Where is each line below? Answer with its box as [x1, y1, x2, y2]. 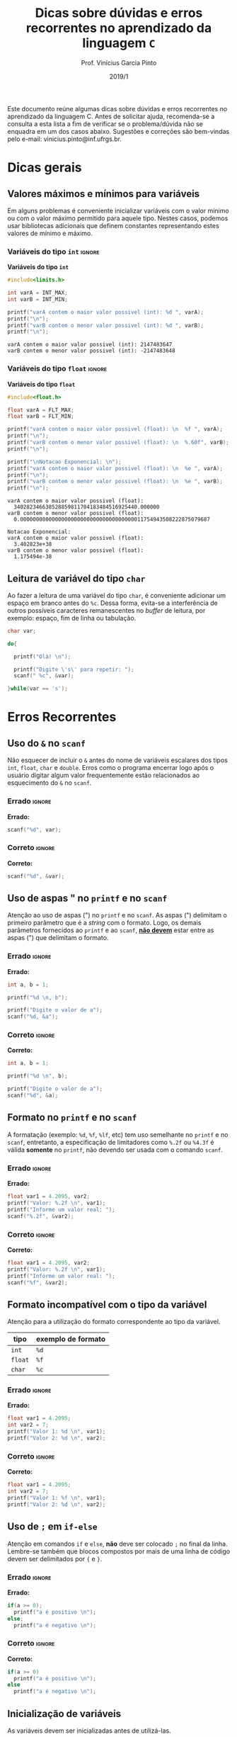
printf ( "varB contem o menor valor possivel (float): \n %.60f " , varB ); [7, 439, 230, 446]
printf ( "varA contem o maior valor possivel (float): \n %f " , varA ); [7, 426, 223, 433]
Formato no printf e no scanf [7, 1111, 137, 1124]
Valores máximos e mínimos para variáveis [7, 188, 200, 200]
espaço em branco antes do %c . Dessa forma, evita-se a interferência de [7, 599, 218, 607]
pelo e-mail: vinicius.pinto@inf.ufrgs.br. [7, 135, 122, 143]
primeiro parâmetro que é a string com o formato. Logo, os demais [7, 919, 202, 927]
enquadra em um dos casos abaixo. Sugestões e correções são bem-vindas [7, 127, 230, 135]
